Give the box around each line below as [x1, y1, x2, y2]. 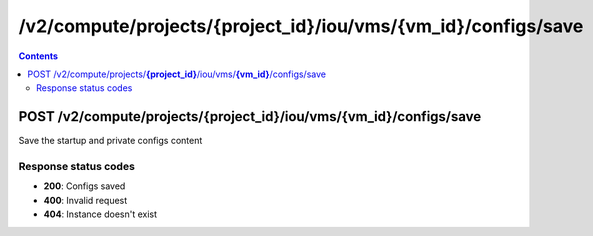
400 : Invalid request [43, 194, 128, 206]
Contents [18, 50, 59, 62]
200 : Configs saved [43, 180, 126, 192]
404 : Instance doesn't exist [43, 208, 158, 220]
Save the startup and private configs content [18, 135, 203, 147]
